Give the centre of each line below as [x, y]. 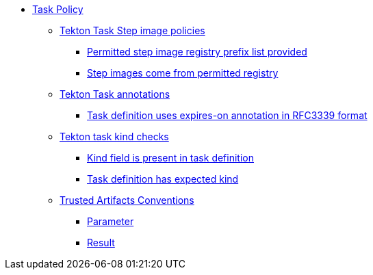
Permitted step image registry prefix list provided [197, 52]
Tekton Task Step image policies [132, 30]
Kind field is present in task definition [170, 158]
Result [101, 243]
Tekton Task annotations [115, 94]
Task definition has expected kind [163, 179]
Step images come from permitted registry [183, 73]
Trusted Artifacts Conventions [127, 200]
